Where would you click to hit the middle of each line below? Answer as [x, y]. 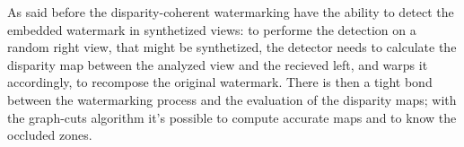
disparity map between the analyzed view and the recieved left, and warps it [218, 64]
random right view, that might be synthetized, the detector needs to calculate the [232, 47]
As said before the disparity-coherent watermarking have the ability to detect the [231, 12]
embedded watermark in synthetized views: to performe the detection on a [212, 29]
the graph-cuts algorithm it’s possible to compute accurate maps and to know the [232, 117]
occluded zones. [50, 135]
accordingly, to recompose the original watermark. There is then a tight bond [220, 82]
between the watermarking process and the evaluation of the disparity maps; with [232, 99]
